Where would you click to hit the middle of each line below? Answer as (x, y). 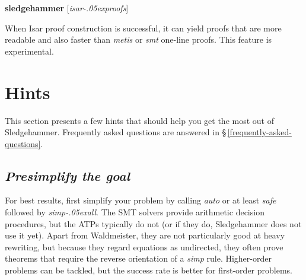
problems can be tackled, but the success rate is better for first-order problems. (149, 270)
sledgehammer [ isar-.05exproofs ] (67, 8)
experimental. (29, 51)
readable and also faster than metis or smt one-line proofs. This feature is (138, 39)
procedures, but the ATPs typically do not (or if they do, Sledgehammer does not (153, 223)
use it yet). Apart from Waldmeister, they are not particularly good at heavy (145, 235)
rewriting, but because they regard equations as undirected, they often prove (144, 246)
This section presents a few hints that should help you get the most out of (139, 120)
